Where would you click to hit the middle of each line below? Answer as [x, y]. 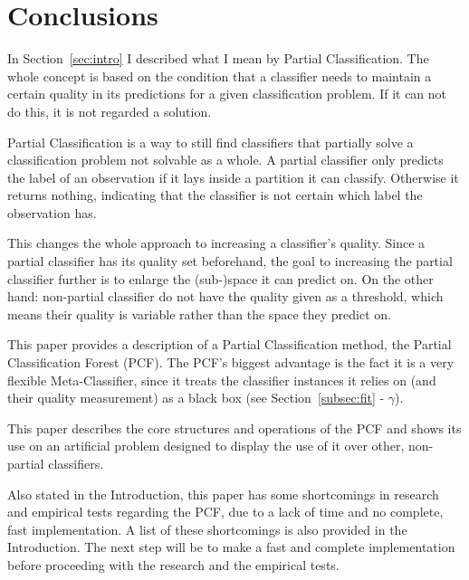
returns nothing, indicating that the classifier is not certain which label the [215, 195]
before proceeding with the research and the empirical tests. [173, 564]
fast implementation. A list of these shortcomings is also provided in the [207, 529]
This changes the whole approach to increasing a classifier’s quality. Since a [216, 243]
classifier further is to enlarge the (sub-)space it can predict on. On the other [220, 278]
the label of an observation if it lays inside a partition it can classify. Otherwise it [233, 177]
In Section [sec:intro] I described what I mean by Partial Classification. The [218, 58]
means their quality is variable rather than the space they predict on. [199, 314]
